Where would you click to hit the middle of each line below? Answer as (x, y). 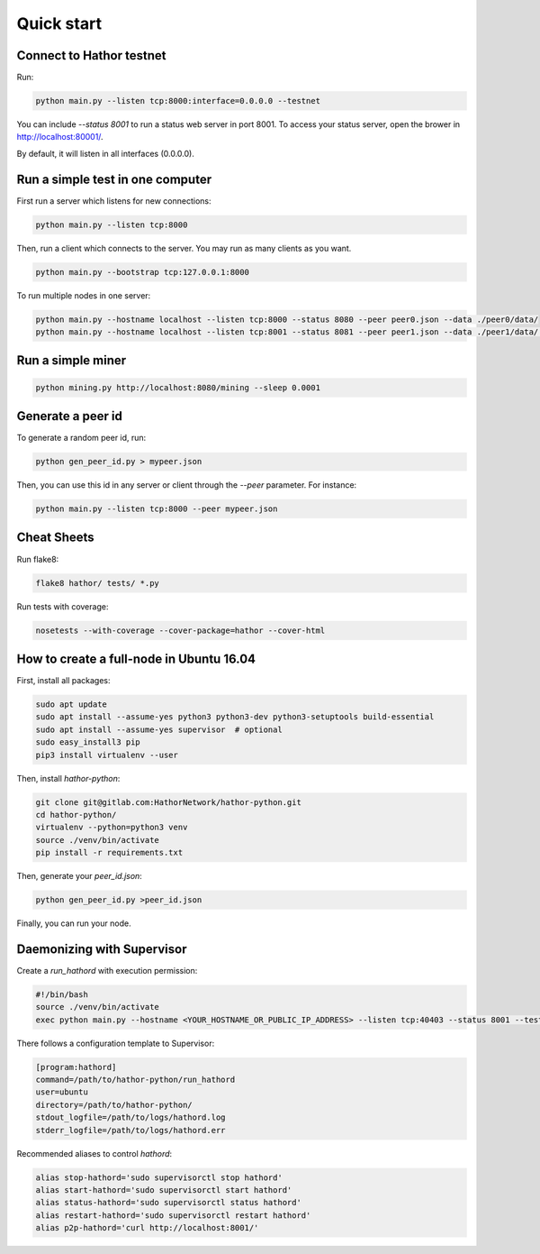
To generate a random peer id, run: (81, 438)
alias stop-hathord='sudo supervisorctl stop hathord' (159, 1177)
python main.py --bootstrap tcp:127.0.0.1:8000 (142, 272)
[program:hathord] (76, 1067)
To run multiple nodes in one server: (84, 295)
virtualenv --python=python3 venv (112, 828)
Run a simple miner (72, 361)
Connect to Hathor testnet (91, 55)
